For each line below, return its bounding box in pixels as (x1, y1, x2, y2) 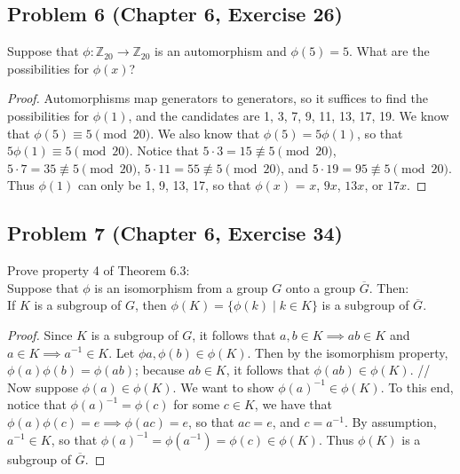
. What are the (349, 42, 430, 60)
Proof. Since (7, 325, 73, 344)
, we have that (254, 395, 332, 414)
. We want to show (172, 377, 274, 396)
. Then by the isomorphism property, (247, 343, 448, 361)
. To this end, (380, 377, 454, 396)
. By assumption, (344, 412, 437, 431)
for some (173, 395, 220, 414)
